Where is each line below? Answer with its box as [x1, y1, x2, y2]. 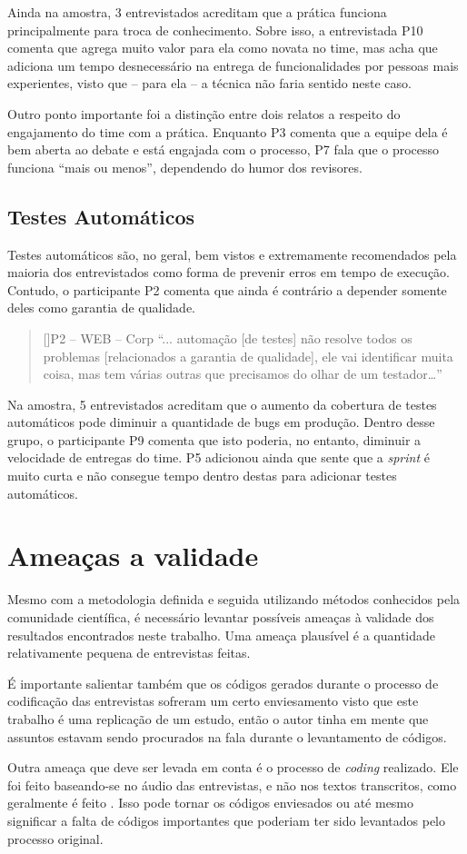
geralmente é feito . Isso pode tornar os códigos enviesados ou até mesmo [7, 793, 414, 812]
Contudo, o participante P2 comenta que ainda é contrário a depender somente [7, 280, 447, 299]
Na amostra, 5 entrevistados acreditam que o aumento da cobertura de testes [7, 394, 437, 413]
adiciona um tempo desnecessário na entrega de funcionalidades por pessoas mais [7, 55, 459, 74]
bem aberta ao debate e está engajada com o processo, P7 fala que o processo [7, 140, 440, 159]
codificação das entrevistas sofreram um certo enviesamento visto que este [7, 691, 419, 710]
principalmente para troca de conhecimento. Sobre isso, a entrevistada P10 [7, 20, 423, 39]
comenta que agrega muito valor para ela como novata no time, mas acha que [7, 38, 438, 57]
